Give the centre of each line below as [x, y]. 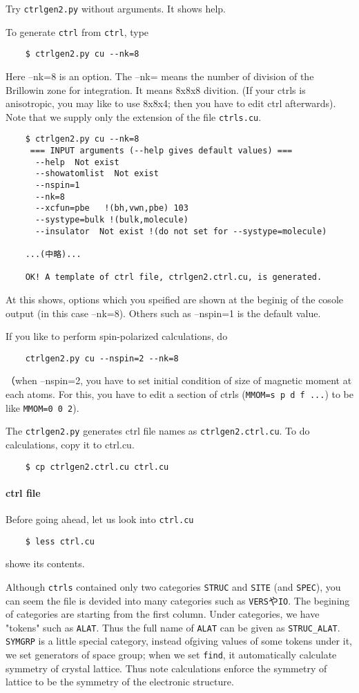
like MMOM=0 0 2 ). [42, 407]
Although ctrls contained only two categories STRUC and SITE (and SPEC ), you [173, 586]
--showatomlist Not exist [97, 174]
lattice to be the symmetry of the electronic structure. [120, 682]
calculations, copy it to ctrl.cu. [70, 444]
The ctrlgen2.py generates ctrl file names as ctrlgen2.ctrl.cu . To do [158, 431]
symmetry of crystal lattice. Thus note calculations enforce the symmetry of [166, 668]
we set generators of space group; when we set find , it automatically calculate [171, 655]
